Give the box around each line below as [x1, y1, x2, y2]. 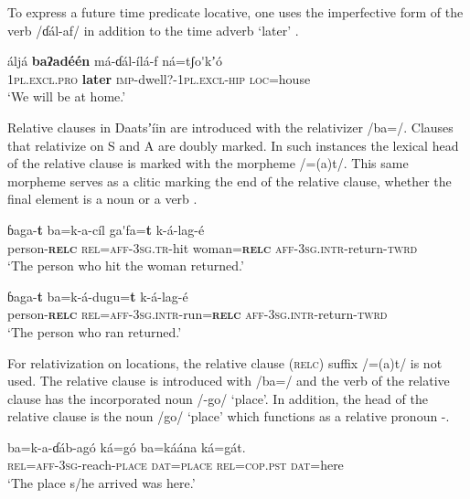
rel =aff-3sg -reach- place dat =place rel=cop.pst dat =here [7, 455, 344, 474]
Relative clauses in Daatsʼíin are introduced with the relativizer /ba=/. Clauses [7, 117, 454, 136]
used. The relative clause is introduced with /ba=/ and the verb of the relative [7, 371, 450, 390]
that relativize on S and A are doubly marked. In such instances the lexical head [7, 135, 459, 154]
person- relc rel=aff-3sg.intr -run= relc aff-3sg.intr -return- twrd [7, 304, 388, 324]
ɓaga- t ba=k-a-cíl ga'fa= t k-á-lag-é [7, 219, 205, 239]
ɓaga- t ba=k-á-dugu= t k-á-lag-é [7, 286, 188, 305]
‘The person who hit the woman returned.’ [7, 256, 244, 275]
